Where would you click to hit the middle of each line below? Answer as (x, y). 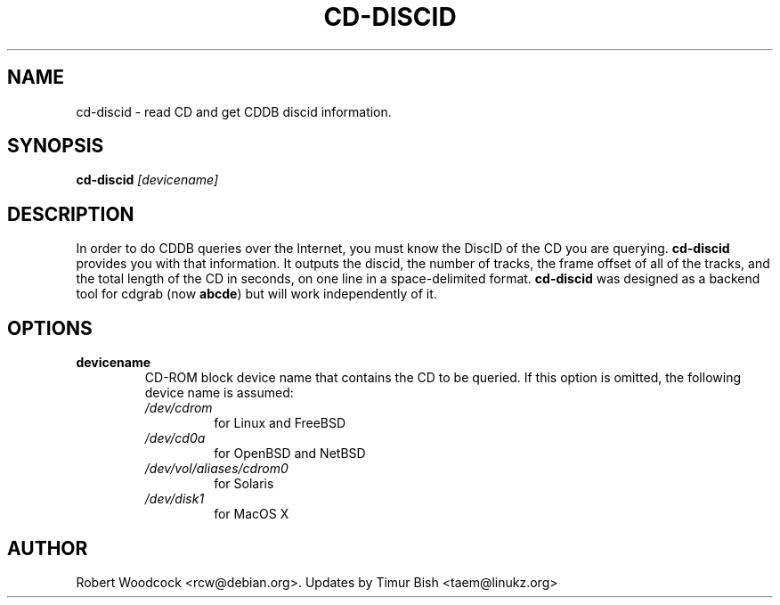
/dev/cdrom (179, 408)
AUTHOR (48, 548)
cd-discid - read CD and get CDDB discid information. (234, 111)
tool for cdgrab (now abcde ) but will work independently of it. (256, 294)
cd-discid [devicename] (147, 180)
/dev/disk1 (175, 499)
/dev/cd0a (175, 438)
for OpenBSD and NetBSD (290, 454)
